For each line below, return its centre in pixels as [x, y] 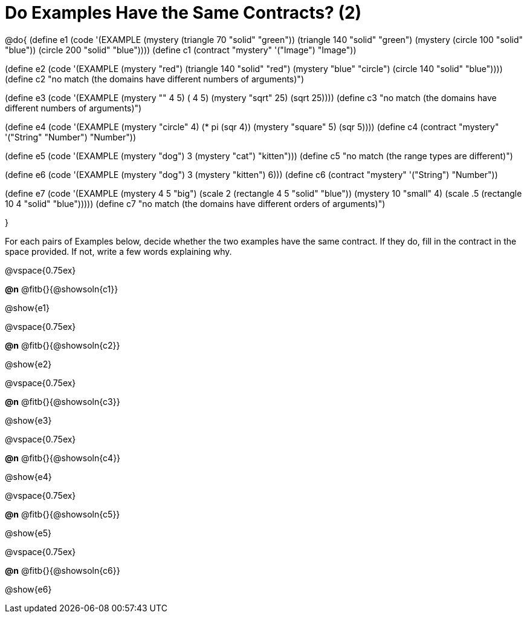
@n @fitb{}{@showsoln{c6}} [63, 570]
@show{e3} [28, 420]
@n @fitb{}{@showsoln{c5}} [63, 514]
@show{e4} [28, 476]
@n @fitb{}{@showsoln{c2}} [63, 345]
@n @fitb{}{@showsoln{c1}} [62, 289]
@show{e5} [28, 533]
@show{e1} [27, 307]
